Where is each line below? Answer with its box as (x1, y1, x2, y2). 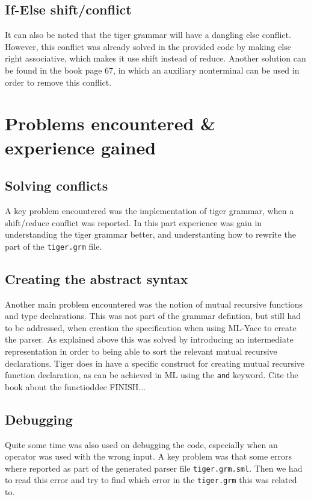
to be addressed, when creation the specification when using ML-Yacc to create (5, 321, 297, 334)
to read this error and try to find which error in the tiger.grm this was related (5, 473, 297, 486)
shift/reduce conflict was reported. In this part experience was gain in (5, 216, 262, 229)
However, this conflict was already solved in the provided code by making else (5, 40, 291, 52)
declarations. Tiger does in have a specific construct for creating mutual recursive (5, 356, 305, 369)
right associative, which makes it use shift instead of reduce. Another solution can (5, 52, 306, 65)
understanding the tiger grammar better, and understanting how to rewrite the (5, 228, 296, 241)
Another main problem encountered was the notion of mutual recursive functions (5, 297, 303, 310)
